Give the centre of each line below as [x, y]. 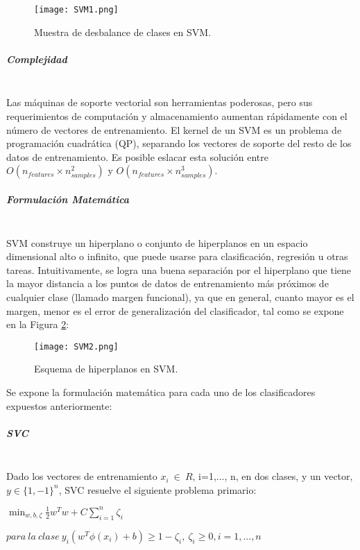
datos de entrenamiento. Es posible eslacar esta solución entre [137, 156]
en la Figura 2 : [38, 324]
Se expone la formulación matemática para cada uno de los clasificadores [161, 392]
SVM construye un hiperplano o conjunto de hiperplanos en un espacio [157, 242]
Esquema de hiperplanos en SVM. [106, 369]
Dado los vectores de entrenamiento [82, 476]
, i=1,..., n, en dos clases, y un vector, [273, 476]
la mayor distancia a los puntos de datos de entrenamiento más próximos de [168, 283]
